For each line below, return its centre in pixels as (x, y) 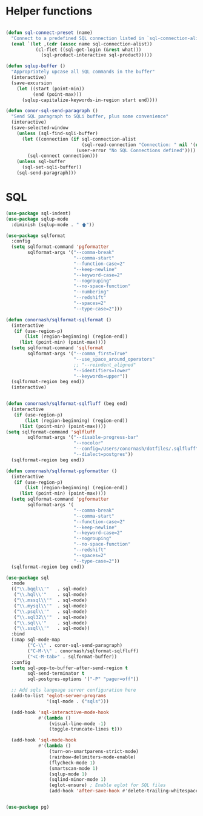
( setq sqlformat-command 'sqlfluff (51, 432)
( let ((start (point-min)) (51, 89)
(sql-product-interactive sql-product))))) (97, 55)
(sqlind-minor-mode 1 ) (78, 780)
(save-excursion (32, 83)
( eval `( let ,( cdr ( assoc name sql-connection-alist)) (82, 44)
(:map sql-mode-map (36, 640)
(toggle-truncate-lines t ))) (85, 729)
